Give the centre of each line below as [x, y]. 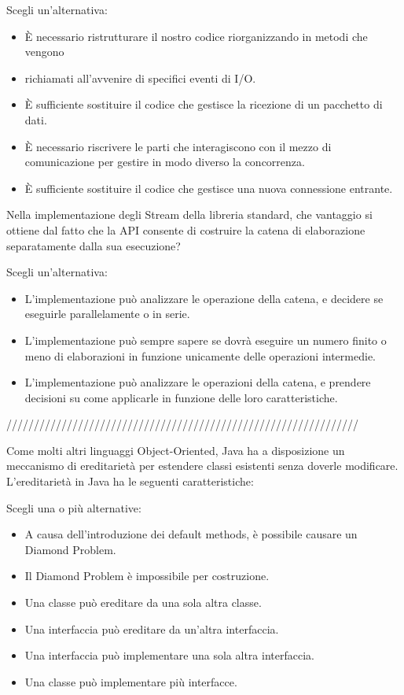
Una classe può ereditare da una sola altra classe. [143, 603]
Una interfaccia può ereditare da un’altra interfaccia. [152, 628]
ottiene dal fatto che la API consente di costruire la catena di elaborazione [186, 229]
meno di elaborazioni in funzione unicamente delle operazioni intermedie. [200, 355]
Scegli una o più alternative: [74, 507]
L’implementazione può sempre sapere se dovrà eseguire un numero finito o [206, 340]
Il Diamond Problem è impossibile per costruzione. [147, 576]
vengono [44, 52]
